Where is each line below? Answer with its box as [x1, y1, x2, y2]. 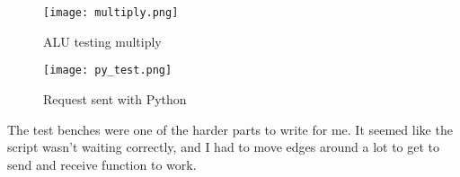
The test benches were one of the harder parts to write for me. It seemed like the [7, 119, 453, 138]
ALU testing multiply [43, 31, 162, 50]
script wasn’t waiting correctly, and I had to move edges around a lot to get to [7, 137, 440, 156]
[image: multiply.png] [43, 6, 179, 19]
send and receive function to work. [7, 155, 197, 173]
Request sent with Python [43, 89, 187, 108]
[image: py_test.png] [43, 64, 172, 77]
